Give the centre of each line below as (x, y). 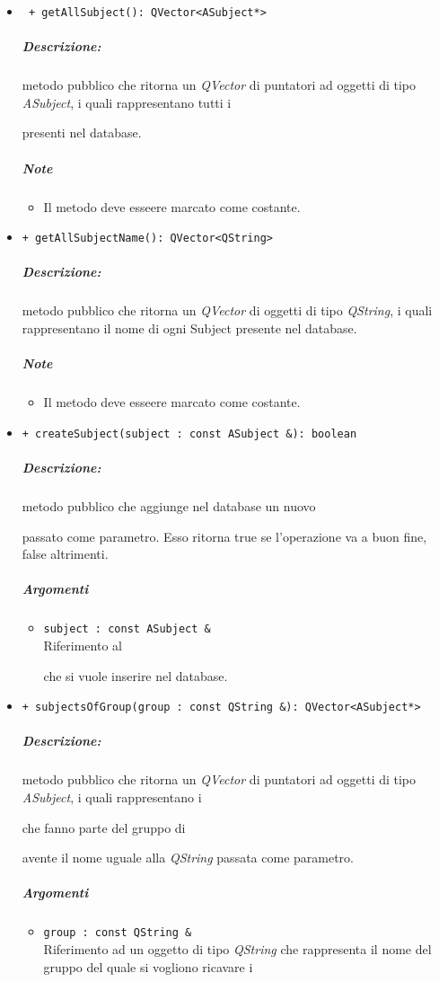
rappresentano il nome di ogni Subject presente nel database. (189, 327)
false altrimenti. (65, 554)
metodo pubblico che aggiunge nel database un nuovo (169, 505)
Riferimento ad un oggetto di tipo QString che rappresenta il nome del (237, 948)
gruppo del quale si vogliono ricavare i (148, 966)
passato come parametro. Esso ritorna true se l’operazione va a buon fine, (224, 536)
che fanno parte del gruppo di (104, 827)
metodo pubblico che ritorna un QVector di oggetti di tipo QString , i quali (227, 310)
